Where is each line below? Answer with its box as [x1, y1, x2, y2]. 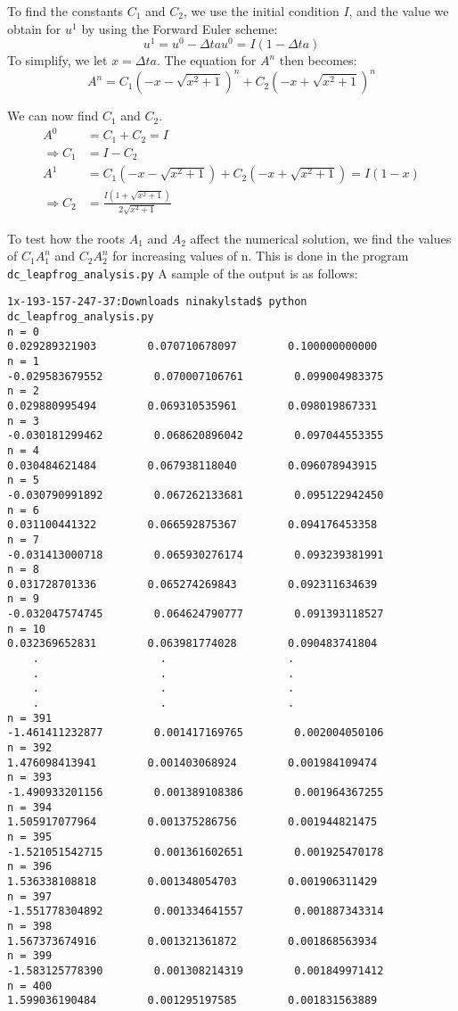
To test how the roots [7, 228, 126, 247]
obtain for [7, 19, 61, 37]
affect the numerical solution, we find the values [190, 228, 452, 247]
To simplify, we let [7, 51, 108, 70]
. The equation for [156, 51, 257, 70]
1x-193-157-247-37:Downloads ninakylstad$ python [7, 295, 307, 309]
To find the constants [7, 2, 124, 20]
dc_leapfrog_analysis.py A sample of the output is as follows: [7, 263, 358, 282]
